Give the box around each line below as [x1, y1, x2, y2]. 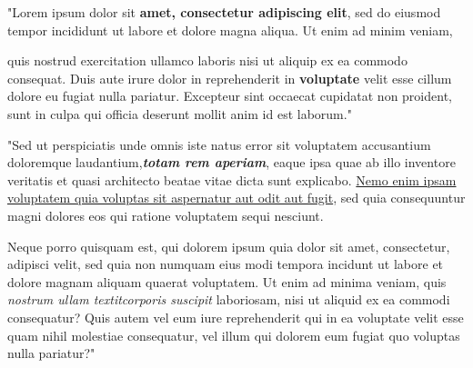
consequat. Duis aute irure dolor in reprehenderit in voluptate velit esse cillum [7, 68, 452, 87]
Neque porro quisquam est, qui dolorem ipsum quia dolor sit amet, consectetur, [7, 236, 450, 255]
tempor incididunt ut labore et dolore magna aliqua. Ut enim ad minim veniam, [7, 20, 453, 39]
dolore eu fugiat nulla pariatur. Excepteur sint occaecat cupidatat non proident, [7, 86, 452, 105]
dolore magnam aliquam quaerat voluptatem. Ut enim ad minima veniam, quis [7, 272, 447, 291]
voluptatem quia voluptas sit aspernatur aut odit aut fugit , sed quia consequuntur [7, 188, 466, 207]
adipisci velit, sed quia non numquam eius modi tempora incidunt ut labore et [7, 254, 444, 274]
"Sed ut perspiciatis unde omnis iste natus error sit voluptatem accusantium [7, 134, 431, 154]
